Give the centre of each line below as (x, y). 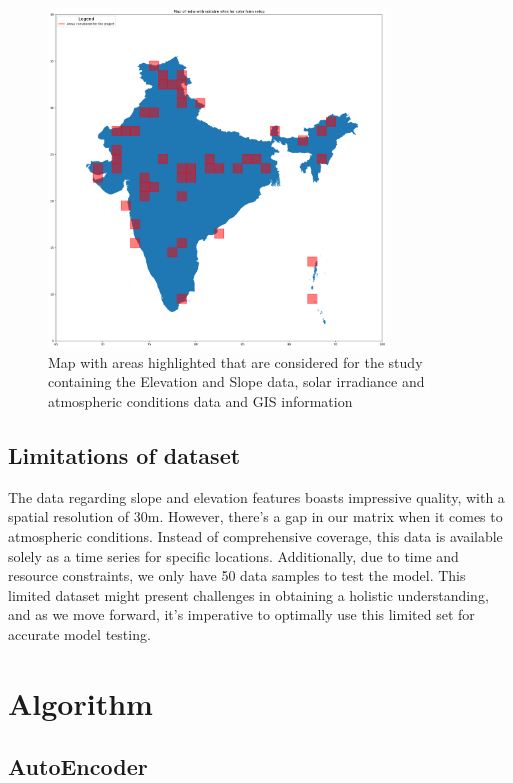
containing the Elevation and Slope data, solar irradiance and (236, 381)
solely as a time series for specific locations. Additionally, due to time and (233, 555)
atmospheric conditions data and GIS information (200, 400)
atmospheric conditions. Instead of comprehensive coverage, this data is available (255, 535)
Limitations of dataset (124, 454)
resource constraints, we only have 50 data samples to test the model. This (237, 575)
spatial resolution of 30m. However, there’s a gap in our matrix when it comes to (255, 516)
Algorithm (80, 702)
